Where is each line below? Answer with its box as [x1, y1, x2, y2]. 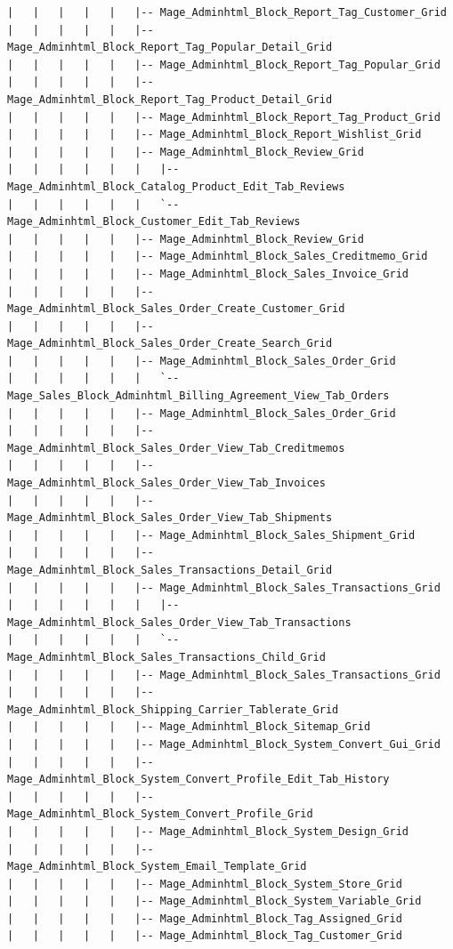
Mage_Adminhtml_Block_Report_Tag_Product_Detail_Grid [7, 92, 333, 106]
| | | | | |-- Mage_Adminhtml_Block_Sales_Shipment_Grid [7, 528, 416, 542]
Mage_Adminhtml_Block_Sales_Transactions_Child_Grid [7, 650, 326, 663]
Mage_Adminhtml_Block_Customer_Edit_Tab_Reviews [7, 215, 301, 229]
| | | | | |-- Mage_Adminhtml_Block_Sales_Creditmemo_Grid [7, 250, 428, 263]
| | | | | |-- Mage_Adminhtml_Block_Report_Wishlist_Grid [7, 128, 422, 141]
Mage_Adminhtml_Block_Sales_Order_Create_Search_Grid [7, 337, 333, 350]
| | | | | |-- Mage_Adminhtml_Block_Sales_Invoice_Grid [7, 267, 409, 280]
